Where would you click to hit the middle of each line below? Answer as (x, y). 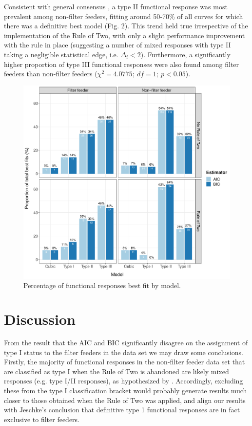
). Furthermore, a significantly (185, 54)
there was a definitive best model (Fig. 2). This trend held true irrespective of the (126, 26)
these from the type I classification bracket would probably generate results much (126, 391)
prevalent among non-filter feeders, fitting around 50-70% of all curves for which (124, 16)
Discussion (40, 319)
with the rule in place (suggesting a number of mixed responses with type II (117, 45)
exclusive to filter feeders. (42, 419)
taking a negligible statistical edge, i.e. (61, 54)
